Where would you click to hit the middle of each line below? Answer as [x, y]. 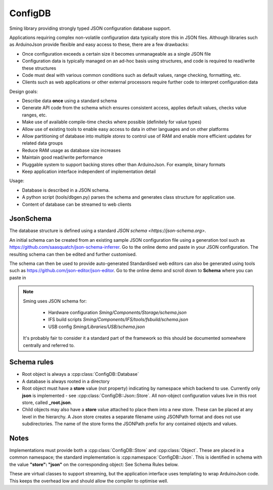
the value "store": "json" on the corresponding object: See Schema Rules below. [94, 464]
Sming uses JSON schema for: [55, 301]
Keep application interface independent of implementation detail [89, 171]
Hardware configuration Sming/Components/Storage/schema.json [118, 312]
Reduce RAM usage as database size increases [71, 150]
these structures [39, 68]
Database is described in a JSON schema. [66, 190]
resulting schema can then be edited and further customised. [73, 254]
